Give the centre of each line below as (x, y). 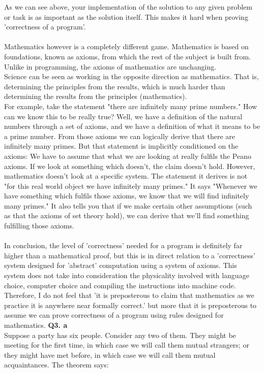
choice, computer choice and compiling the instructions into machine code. (120, 285)
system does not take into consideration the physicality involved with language (127, 275)
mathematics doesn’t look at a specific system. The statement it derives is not (126, 176)
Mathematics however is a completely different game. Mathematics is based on (126, 46)
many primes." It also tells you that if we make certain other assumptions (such (128, 205)
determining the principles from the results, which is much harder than (115, 86)
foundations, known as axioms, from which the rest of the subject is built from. (128, 56)
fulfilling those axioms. (39, 226)
